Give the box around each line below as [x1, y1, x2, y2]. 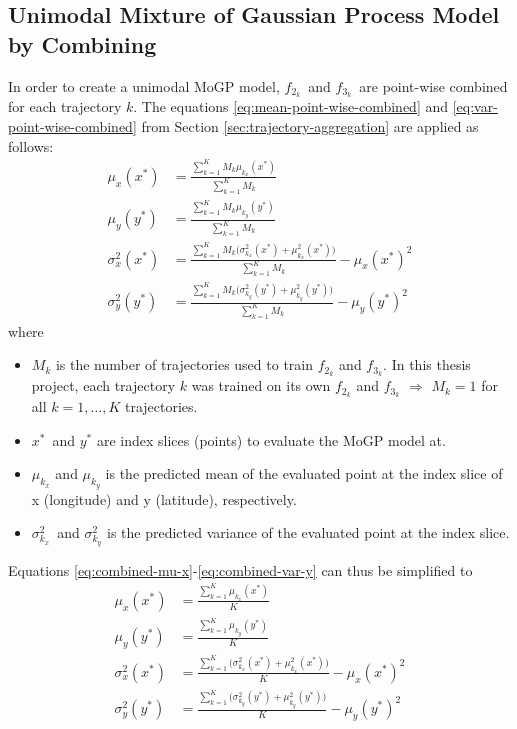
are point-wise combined [359, 75, 508, 96]
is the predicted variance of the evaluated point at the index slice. [107, 522, 510, 543]
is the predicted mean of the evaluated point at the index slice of [105, 463, 503, 484]
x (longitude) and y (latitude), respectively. [31, 488, 297, 509]
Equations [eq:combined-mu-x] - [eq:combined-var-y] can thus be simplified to [8, 559, 473, 580]
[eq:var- [452, 96, 498, 117]
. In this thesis [383, 354, 471, 375]
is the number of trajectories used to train [55, 354, 313, 375]
